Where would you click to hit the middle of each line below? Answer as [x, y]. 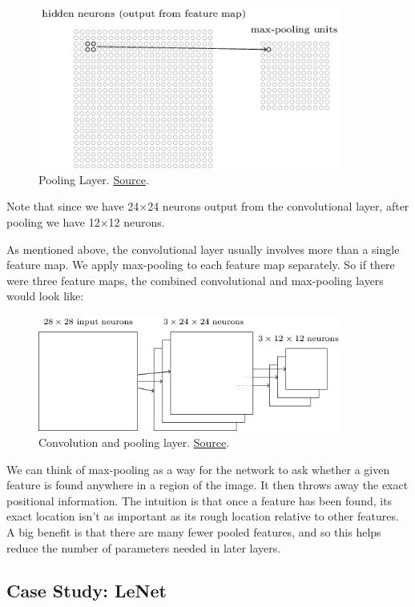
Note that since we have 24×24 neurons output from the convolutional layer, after [208, 206]
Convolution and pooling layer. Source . [134, 442]
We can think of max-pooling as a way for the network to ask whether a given [198, 469]
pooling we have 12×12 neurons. [86, 222]
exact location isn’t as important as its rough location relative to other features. [203, 516]
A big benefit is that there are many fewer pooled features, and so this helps [194, 531]
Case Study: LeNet [87, 591]
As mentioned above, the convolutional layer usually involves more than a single [203, 249]
